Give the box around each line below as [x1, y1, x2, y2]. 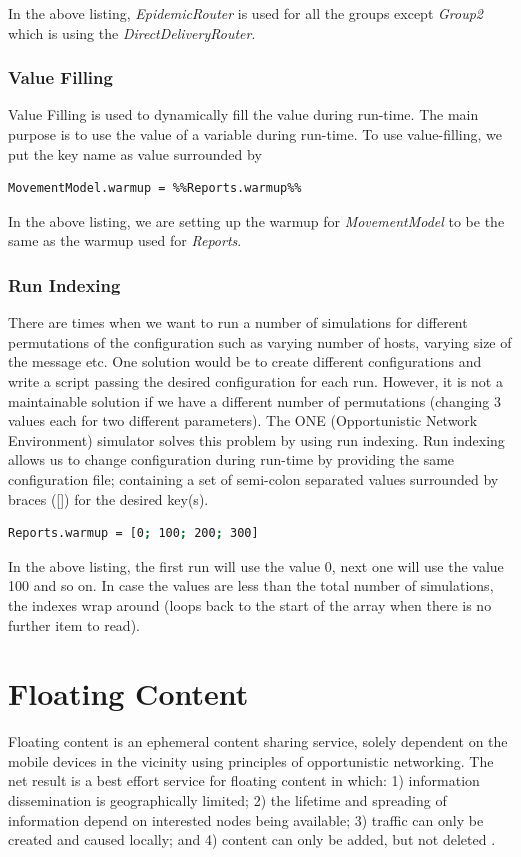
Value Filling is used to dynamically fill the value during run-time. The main [8, 104, 479, 125]
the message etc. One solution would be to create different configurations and [8, 351, 482, 372]
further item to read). [8, 614, 140, 635]
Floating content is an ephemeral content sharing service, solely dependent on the [8, 731, 508, 752]
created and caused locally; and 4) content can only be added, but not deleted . [8, 829, 496, 850]
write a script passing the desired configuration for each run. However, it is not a [8, 370, 503, 391]
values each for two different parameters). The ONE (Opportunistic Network [8, 410, 478, 431]
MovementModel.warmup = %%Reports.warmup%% [8, 181, 302, 196]
